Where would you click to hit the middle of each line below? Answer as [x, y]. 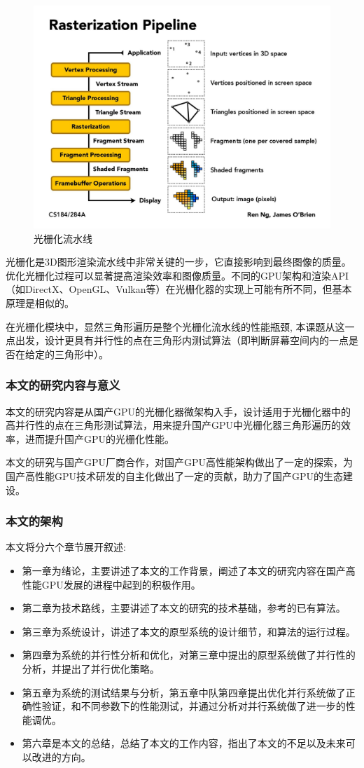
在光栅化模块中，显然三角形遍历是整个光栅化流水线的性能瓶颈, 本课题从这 [175, 326]
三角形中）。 [81, 354]
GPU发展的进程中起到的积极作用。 [121, 584]
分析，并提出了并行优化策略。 [91, 668]
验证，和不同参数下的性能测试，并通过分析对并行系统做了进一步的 [194, 706]
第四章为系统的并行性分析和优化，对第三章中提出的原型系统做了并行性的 [189, 655]
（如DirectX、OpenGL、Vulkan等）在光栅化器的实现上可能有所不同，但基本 [179, 289]
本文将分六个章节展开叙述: [66, 547]
